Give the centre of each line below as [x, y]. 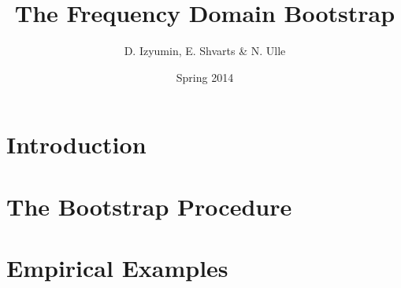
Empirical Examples [117, 268]
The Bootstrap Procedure [149, 206]
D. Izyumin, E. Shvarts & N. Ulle [205, 51]
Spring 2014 [205, 77]
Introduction [76, 144]
